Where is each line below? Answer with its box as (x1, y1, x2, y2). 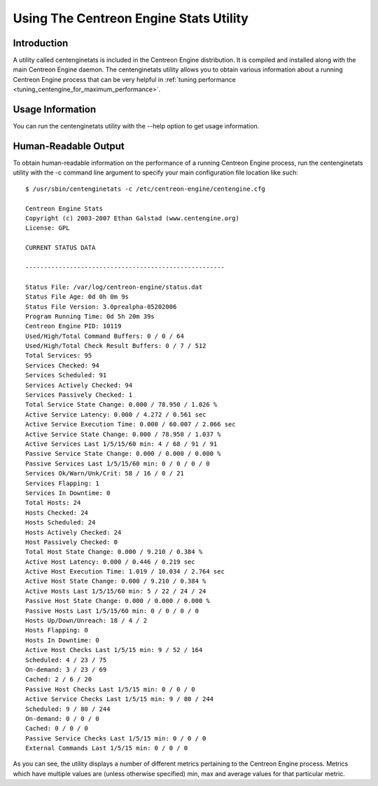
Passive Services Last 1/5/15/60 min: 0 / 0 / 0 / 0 (25, 459, 210, 468)
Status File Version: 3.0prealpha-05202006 (25, 302, 177, 311)
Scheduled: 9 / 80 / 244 (25, 705, 111, 713)
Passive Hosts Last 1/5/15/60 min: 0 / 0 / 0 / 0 (25, 607, 199, 615)
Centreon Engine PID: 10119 (25, 323, 122, 330)
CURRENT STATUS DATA (25, 244, 96, 252)
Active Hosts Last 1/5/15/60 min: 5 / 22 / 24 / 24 (25, 587, 206, 595)
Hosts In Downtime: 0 (25, 636, 99, 644)
